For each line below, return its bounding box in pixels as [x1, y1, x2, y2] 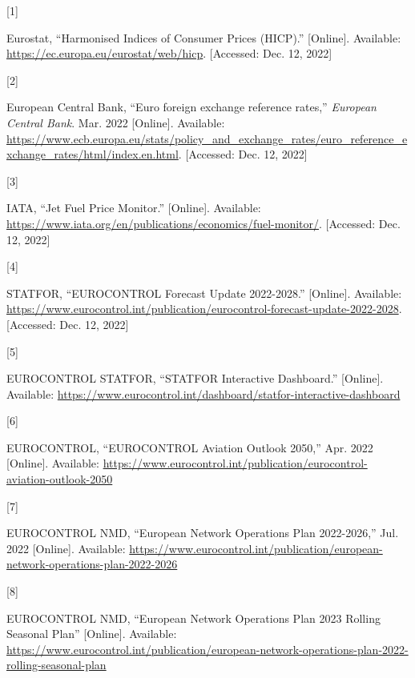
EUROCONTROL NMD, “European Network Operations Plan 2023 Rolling [6, 609, 381, 626]
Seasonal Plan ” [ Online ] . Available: [6, 625, 177, 642]
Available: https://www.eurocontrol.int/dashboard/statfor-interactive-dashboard [6, 385, 401, 402]
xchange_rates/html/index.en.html [6, 146, 179, 162]
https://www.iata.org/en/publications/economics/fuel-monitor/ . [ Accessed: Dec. [6, 215, 401, 231]
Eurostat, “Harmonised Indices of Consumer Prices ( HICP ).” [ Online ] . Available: [6, 29, 401, 46]
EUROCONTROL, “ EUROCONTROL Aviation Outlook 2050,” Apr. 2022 [6, 439, 373, 455]
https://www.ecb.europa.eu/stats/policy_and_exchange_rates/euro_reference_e [6, 130, 408, 146]
